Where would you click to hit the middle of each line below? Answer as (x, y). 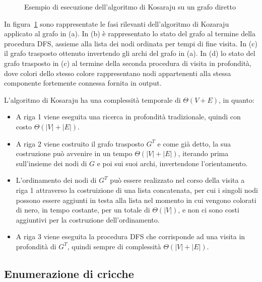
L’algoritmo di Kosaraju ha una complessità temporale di (92, 99)
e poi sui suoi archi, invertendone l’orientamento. (172, 163)
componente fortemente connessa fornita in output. (83, 83)
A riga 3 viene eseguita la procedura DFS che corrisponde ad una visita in (130, 236)
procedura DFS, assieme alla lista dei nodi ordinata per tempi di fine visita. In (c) (131, 43)
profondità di (36, 246)
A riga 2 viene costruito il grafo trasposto (80, 143)
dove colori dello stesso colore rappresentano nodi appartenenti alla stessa (118, 73)
